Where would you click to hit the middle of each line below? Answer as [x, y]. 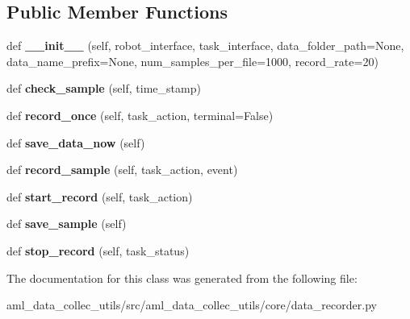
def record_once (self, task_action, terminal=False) [140, 115]
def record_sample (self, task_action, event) [122, 170]
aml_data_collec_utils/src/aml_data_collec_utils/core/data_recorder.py [192, 305]
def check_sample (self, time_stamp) [104, 88]
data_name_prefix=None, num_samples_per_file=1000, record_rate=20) [192, 61]
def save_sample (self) [67, 224]
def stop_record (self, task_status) [98, 250]
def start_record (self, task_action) [100, 196]
